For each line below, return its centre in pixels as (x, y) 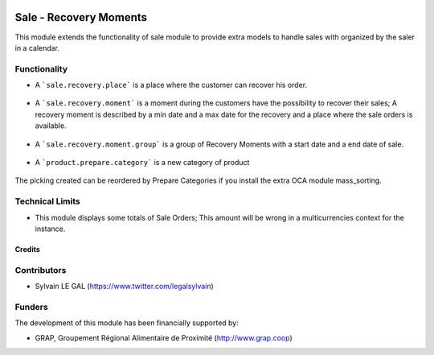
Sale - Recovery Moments (81, 17)
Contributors (41, 270)
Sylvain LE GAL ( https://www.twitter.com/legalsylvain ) (125, 287)
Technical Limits (47, 201)
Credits (27, 249)
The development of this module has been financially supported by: (127, 323)
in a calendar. (37, 47)
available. (51, 126)
